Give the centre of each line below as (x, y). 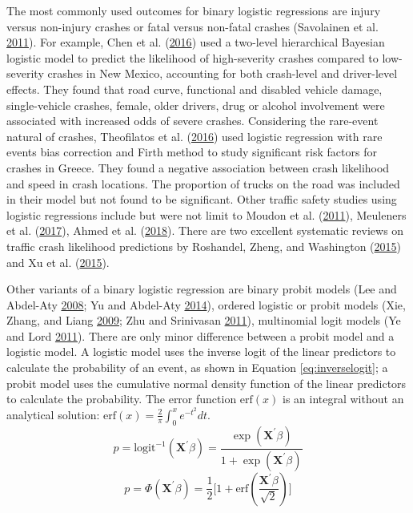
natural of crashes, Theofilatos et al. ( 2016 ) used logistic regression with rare (194, 136)
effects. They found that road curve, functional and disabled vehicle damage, (194, 89)
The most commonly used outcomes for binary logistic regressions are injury (194, 10)
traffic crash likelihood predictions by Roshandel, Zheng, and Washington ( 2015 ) (204, 246)
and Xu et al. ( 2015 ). (58, 262)
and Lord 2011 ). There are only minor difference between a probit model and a (200, 335)
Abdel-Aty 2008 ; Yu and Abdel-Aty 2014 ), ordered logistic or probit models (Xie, (206, 304)
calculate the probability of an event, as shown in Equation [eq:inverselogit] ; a (197, 368)
